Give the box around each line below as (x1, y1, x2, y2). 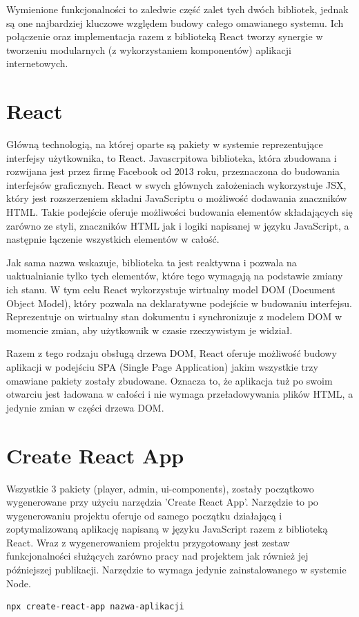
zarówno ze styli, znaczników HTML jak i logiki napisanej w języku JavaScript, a (6, 218, 349, 232)
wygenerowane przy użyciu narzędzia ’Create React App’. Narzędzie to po (6, 495, 318, 509)
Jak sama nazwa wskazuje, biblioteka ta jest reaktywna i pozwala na (6, 255, 297, 269)
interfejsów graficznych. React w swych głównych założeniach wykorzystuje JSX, (6, 177, 347, 192)
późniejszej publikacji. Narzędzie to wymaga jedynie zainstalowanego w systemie (6, 562, 347, 577)
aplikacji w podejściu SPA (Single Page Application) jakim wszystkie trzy (6, 360, 318, 374)
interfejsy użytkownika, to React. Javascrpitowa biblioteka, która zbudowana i (6, 150, 337, 165)
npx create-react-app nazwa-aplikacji (6, 602, 184, 612)
